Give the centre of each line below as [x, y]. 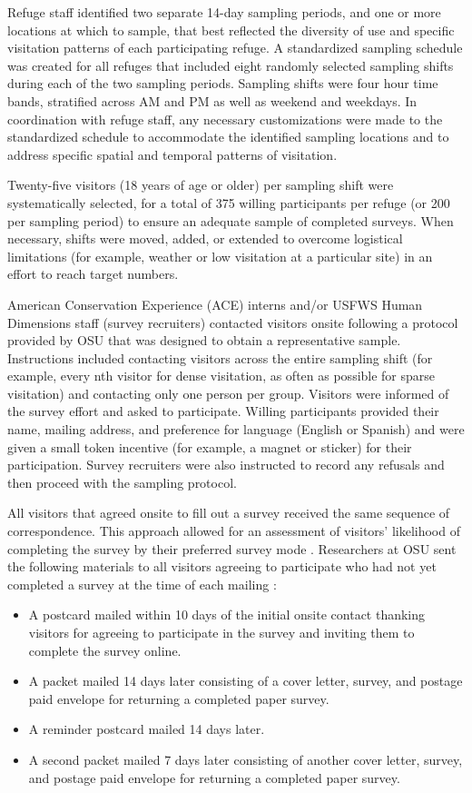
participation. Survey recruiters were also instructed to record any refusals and [226, 465]
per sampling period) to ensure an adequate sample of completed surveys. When [231, 220]
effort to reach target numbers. [93, 274]
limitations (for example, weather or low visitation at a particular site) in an [220, 256]
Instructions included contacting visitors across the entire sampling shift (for [220, 357]
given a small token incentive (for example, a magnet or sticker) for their [210, 446]
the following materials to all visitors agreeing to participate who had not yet [222, 566]
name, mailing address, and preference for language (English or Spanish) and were [236, 429]
